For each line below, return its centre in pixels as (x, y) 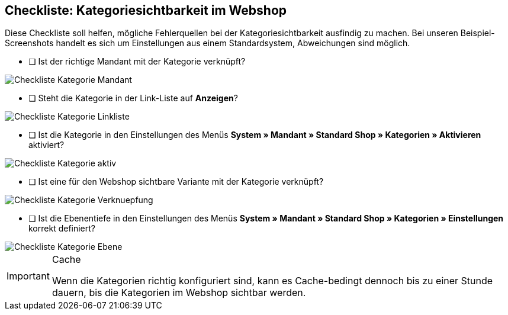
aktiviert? (46, 145)
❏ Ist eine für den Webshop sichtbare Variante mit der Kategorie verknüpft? (176, 182)
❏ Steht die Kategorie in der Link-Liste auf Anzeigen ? (133, 98)
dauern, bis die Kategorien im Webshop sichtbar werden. (179, 293)
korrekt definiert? (62, 229)
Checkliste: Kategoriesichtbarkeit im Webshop (146, 10)
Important (28, 276)
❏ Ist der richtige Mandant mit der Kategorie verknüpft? (137, 62)
